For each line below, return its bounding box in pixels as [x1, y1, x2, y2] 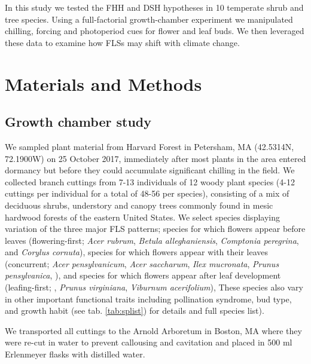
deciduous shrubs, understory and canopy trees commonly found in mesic [5, 198, 273, 211]
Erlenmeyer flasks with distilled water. [5, 348, 145, 360]
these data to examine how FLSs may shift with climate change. [5, 36, 240, 48]
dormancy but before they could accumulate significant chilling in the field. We [5, 164, 295, 176]
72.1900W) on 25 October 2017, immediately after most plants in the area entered [5, 152, 306, 164]
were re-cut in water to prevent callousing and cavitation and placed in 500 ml [5, 336, 292, 348]
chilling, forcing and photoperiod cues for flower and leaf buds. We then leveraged [5, 25, 304, 37]
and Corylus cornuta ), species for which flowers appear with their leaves [5, 246, 268, 258]
